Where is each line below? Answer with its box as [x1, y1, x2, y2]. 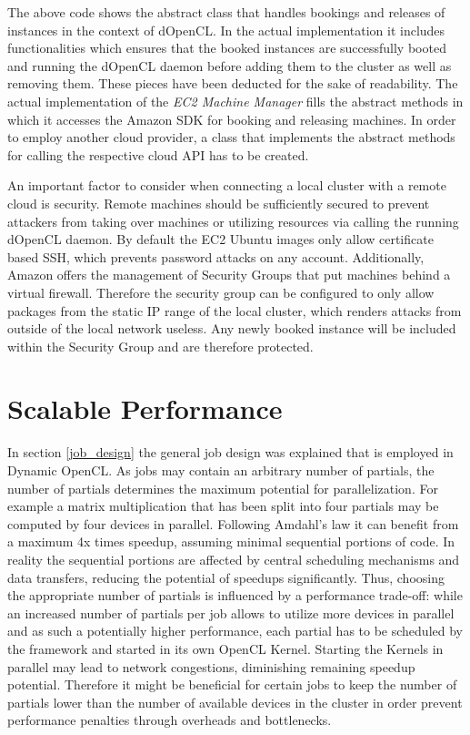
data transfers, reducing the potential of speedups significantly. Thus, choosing [7, 567, 445, 587]
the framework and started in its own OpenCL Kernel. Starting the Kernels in [7, 638, 444, 658]
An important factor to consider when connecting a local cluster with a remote [7, 176, 446, 195]
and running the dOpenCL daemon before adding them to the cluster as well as [7, 56, 452, 75]
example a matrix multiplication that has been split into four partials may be [7, 496, 439, 516]
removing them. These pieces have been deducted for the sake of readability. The [7, 74, 458, 93]
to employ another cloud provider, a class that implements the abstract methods [7, 128, 455, 147]
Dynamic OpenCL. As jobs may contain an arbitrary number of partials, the [7, 461, 435, 479]
